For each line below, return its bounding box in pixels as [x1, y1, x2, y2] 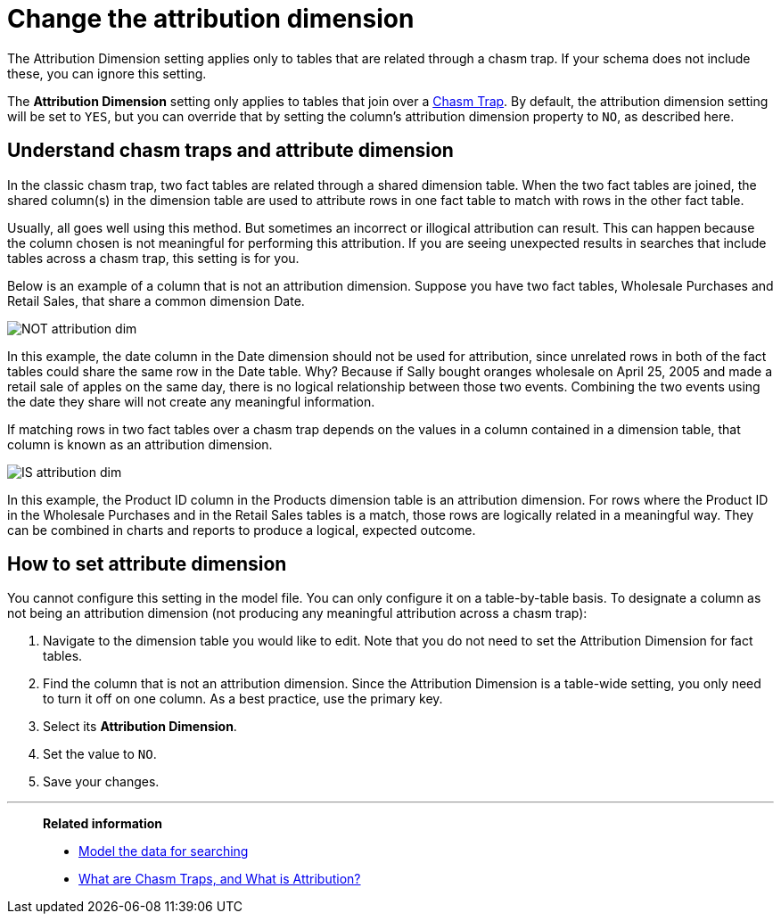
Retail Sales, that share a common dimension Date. [7, 292, 305, 308]
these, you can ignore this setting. [7, 65, 207, 81]
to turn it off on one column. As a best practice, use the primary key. [43, 691, 443, 707]
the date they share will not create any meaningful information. [7, 393, 375, 409]
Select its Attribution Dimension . [43, 719, 237, 735]
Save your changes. [43, 774, 160, 790]
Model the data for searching [78, 843, 249, 859]
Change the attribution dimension [7, 4, 415, 34]
